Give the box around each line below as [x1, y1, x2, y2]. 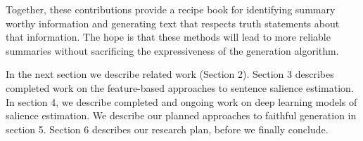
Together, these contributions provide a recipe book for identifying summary [6, 2, 336, 16]
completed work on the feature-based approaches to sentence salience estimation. [6, 80, 354, 95]
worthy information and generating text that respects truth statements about [6, 15, 340, 30]
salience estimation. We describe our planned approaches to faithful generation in [6, 108, 357, 123]
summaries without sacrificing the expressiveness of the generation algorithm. [6, 43, 339, 58]
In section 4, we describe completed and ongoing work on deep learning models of [6, 94, 357, 109]
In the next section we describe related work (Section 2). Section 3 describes [6, 67, 334, 81]
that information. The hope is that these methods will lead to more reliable [6, 29, 331, 44]
